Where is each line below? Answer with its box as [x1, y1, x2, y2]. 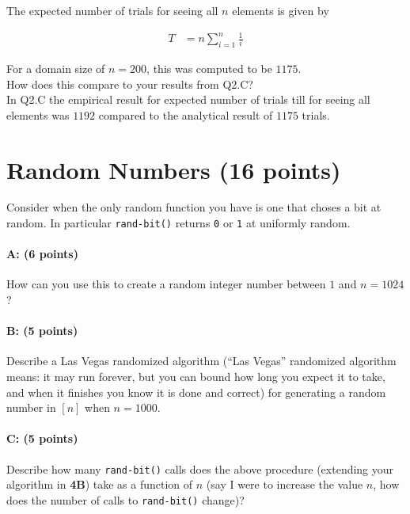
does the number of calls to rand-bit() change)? [6, 491, 245, 508]
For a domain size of [6, 59, 105, 76]
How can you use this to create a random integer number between [6, 276, 326, 292]
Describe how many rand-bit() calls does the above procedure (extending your [6, 460, 394, 477]
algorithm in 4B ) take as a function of [6, 476, 193, 493]
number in [6, 399, 56, 416]
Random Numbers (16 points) [6, 153, 341, 185]
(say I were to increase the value [206, 476, 363, 493]
